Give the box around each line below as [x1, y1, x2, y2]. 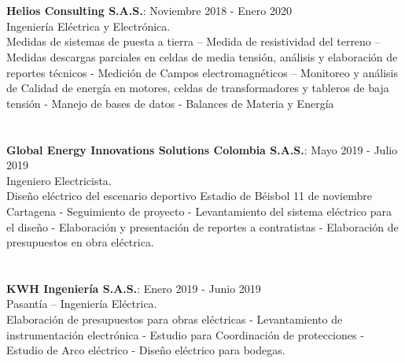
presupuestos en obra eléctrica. [6, 234, 154, 250]
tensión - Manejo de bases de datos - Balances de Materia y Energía [6, 94, 334, 111]
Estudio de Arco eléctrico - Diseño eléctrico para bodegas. [6, 342, 285, 358]
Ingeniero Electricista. [6, 172, 112, 188]
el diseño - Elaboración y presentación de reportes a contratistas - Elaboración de [6, 218, 399, 235]
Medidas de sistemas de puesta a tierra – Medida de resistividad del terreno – [6, 33, 381, 50]
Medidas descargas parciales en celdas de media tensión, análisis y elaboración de [6, 48, 398, 65]
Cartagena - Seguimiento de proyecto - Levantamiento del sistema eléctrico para [6, 202, 392, 219]
